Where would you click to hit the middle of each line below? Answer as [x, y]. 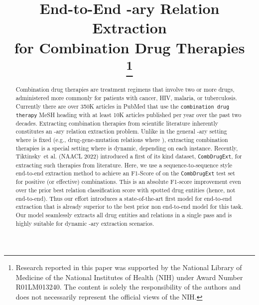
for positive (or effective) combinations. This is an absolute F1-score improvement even [128, 182]
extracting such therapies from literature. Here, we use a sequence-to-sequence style [124, 165]
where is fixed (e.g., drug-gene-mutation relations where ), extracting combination [122, 140]
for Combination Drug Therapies [129, 47]
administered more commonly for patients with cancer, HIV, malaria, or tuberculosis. [126, 97]
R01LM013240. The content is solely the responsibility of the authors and [128, 287]
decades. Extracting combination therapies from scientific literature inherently [117, 123]
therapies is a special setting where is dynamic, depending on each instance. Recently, [127, 148]
